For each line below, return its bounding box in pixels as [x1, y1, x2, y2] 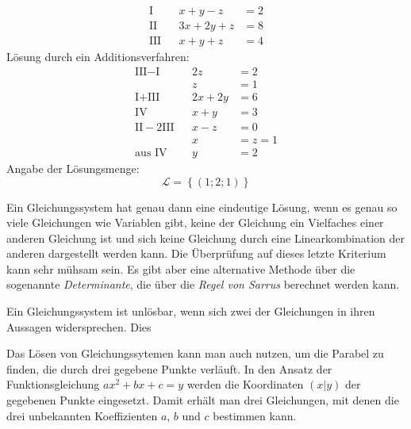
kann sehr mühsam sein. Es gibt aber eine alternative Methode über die [6, 260, 355, 277]
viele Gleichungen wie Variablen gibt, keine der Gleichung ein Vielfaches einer [6, 214, 384, 231]
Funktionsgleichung [6, 376, 100, 393]
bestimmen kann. [213, 407, 297, 423]
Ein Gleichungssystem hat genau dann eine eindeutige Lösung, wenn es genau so [6, 198, 398, 215]
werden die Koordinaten [186, 376, 304, 393]
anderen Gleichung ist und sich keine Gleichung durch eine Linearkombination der [6, 229, 405, 246]
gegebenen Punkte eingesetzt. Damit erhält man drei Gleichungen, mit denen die [6, 392, 399, 408]
